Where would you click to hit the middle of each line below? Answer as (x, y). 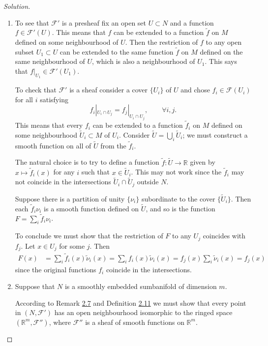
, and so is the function (180, 208)
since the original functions (56, 270)
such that (96, 172)
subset (25, 51)
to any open (224, 42)
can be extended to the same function (117, 51)
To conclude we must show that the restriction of (89, 236)
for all (24, 99)
